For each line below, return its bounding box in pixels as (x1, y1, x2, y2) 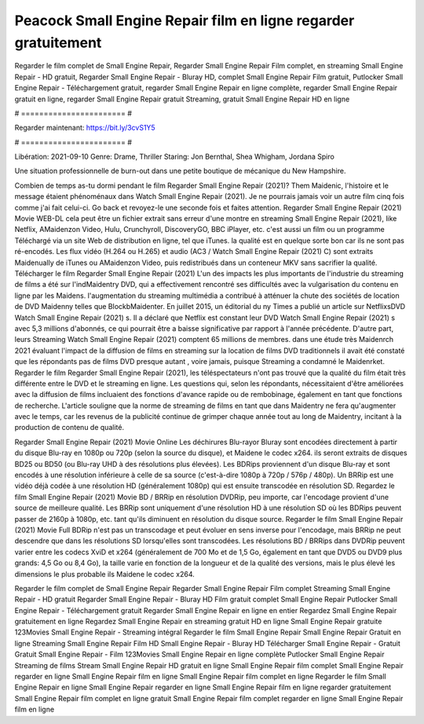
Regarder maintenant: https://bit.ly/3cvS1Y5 (14, 123, 156, 133)
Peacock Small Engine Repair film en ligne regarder (14, 12, 355, 29)
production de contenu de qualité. (14, 423, 125, 432)
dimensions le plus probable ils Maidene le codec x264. (14, 569, 196, 579)
